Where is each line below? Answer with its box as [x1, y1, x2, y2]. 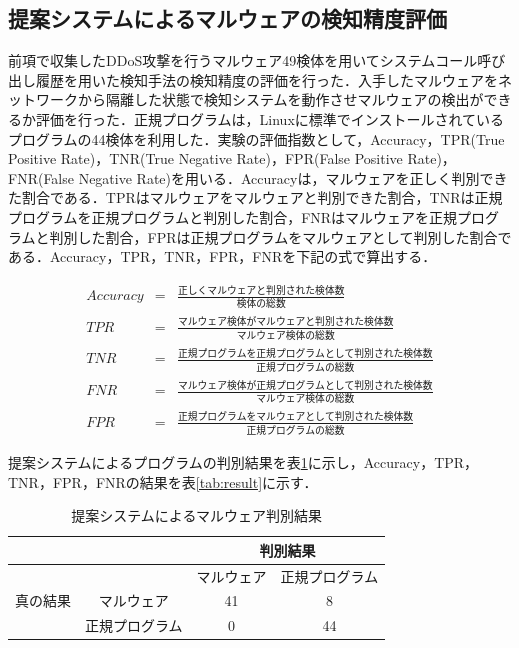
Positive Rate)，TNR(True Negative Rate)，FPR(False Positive [8, 148, 403, 169]
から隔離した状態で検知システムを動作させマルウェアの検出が [77, 89, 484, 110]
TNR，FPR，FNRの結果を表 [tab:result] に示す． [8, 471, 318, 492]
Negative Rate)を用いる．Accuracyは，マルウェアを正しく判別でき [78, 167, 508, 188]
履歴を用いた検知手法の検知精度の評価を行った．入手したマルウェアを [35, 69, 498, 90]
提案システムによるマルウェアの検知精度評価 [8, 3, 447, 34]
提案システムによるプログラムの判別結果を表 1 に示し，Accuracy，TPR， [8, 452, 479, 473]
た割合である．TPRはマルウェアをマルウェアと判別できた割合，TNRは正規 [8, 187, 503, 208]
